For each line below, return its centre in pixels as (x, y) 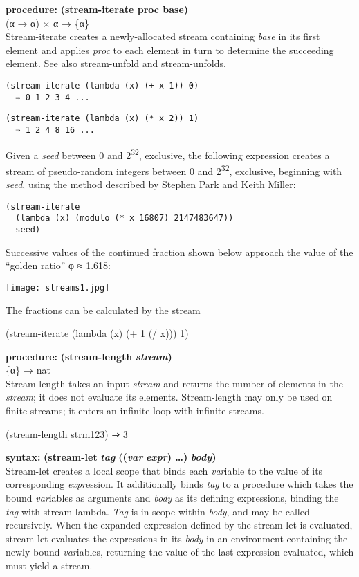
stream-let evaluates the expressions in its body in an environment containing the (177, 538)
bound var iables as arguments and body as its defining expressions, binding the (172, 498)
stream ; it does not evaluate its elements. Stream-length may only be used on (169, 397)
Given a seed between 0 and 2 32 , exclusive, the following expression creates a (168, 154)
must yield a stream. (49, 565)
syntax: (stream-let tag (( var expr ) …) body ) (111, 457)
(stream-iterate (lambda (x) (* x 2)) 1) (102, 119)
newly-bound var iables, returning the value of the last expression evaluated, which (180, 552)
